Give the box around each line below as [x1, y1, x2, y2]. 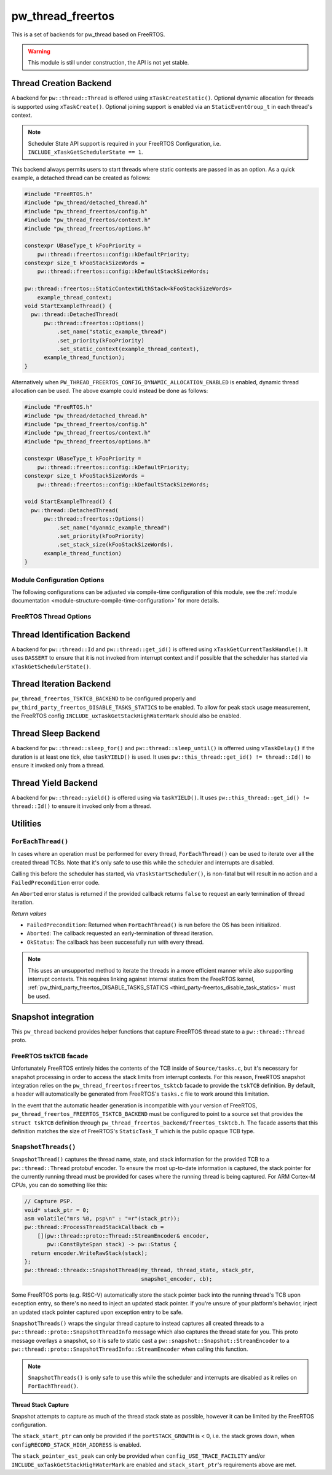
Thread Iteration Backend [11, 679, 111, 689]
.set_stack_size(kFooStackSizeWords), [56, 541, 174, 548]
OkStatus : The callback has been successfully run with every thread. [26, 938, 204, 946]
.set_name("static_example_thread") [56, 328, 167, 335]
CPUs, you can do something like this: [11, 1181, 108, 1189]
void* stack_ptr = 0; [24, 1206, 90, 1214]
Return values [11, 910, 47, 917]
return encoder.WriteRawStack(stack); [31, 1249, 148, 1257]
